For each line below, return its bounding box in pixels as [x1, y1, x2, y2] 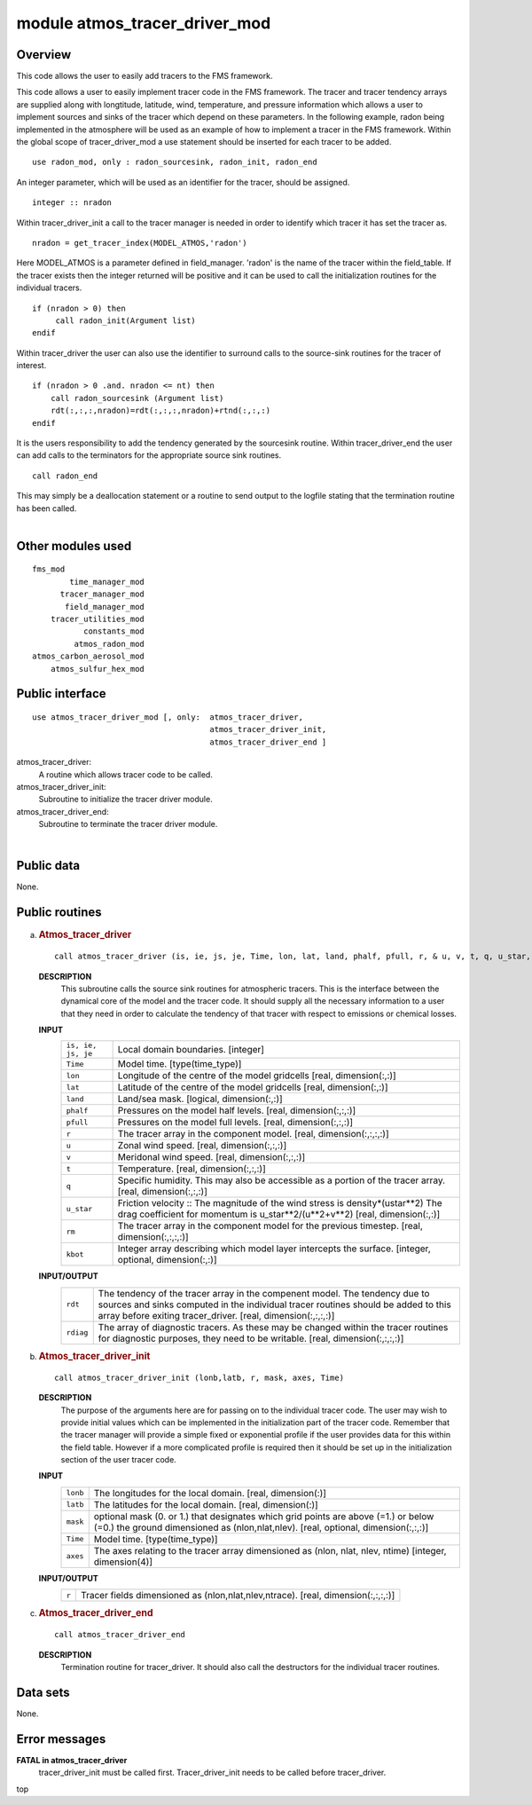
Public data [16, 858, 81, 873]
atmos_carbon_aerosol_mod [32, 651, 145, 661]
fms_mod [32, 564, 66, 574]
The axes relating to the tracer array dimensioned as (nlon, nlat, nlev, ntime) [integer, [93, 1544, 447, 1557]
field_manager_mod [65, 602, 145, 611]
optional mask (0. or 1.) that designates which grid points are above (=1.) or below [93, 1509, 434, 1522]
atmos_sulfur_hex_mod [50, 664, 145, 674]
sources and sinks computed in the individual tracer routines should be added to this [98, 1298, 451, 1311]
